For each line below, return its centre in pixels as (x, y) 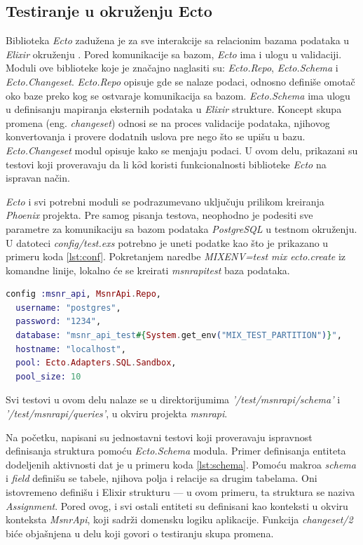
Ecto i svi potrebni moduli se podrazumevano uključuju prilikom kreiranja (165, 201)
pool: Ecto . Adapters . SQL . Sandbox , (96, 363)
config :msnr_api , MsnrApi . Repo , (83, 294)
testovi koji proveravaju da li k (71, 164)
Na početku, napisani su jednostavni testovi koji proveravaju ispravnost (159, 437)
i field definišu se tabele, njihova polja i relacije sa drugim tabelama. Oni (162, 478)
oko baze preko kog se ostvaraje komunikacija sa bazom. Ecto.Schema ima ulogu (178, 95)
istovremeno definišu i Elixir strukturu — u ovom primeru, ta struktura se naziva (180, 492)
